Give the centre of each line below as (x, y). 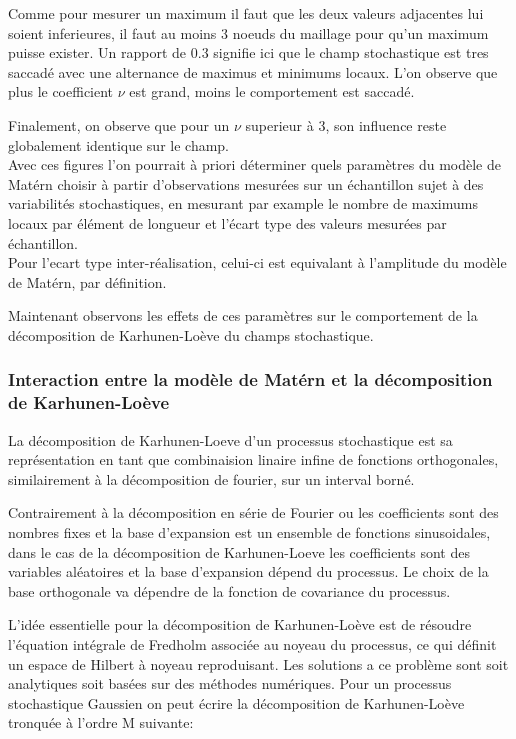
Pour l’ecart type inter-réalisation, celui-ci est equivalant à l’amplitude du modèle (257, 262)
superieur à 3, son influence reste (346, 124)
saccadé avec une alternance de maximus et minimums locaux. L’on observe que (253, 71)
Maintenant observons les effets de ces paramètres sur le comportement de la (243, 315)
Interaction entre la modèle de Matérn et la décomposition (250, 379)
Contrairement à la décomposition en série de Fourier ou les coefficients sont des (253, 512)
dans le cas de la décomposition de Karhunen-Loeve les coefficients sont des (239, 551)
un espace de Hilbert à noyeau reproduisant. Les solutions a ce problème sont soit (258, 663)
